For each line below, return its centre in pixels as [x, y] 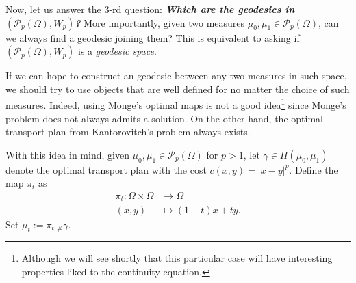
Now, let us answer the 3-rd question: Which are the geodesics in [150, 9]
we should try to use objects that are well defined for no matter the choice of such [178, 89]
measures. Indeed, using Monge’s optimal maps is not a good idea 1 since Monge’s [176, 104]
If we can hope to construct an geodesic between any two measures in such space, [176, 76]
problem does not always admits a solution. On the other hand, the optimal [164, 118]
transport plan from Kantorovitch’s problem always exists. [128, 132]
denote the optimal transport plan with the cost [106, 169]
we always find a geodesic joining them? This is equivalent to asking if [153, 37]
